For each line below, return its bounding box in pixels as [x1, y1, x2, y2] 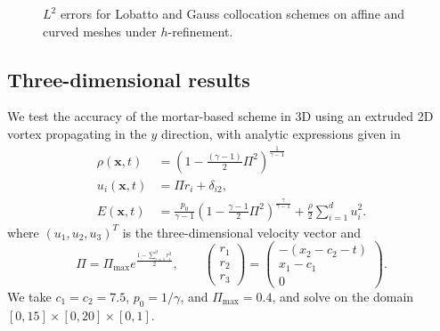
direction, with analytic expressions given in [161, 124, 401, 142]
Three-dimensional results [7, 65, 250, 93]
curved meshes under [43, 21, 157, 40]
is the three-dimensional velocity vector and [122, 222, 362, 241]
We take [7, 287, 52, 305]
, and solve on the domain [272, 287, 414, 305]
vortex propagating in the [7, 124, 147, 142]
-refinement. [167, 21, 233, 40]
